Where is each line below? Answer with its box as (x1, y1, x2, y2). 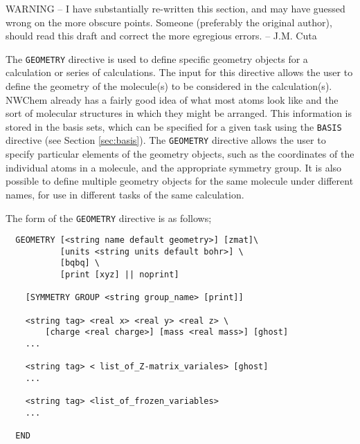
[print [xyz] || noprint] (60, 270, 179, 280)
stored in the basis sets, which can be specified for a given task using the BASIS (6, 119, 342, 133)
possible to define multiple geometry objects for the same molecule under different (6, 174, 354, 188)
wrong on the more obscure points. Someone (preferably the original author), (6, 15, 332, 29)
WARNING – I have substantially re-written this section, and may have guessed (6, 1, 345, 15)
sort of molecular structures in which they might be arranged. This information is (6, 106, 352, 120)
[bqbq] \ (60, 258, 100, 268)
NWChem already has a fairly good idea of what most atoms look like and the (6, 92, 339, 107)
